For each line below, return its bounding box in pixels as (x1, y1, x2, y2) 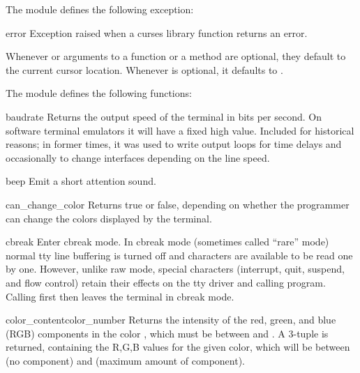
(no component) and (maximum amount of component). (6, 353, 246, 367)
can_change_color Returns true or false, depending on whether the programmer (6, 197, 350, 211)
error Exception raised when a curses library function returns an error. (6, 25, 308, 40)
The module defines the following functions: (6, 86, 192, 100)
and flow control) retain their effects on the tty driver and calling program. (6, 275, 326, 289)
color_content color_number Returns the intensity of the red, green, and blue (6, 312, 336, 327)
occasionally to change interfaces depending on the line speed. (6, 150, 270, 165)
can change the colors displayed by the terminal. (6, 211, 212, 225)
